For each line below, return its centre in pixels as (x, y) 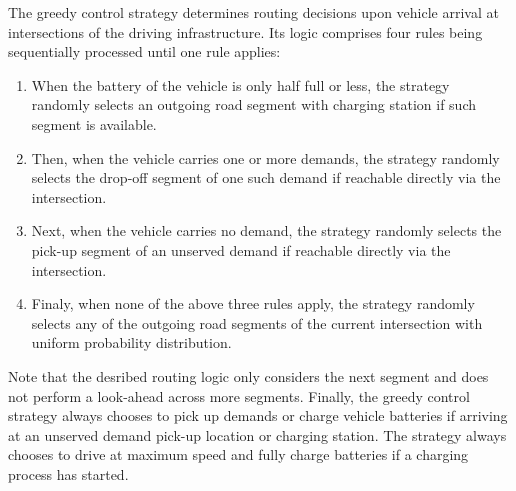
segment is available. (94, 123)
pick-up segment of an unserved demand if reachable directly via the (241, 249)
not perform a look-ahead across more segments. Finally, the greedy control (239, 395)
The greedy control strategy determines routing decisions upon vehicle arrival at (253, 12)
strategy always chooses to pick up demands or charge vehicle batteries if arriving (258, 415)
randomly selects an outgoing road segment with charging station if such (254, 104)
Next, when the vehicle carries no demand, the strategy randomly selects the (266, 230)
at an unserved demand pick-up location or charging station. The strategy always (257, 434)
